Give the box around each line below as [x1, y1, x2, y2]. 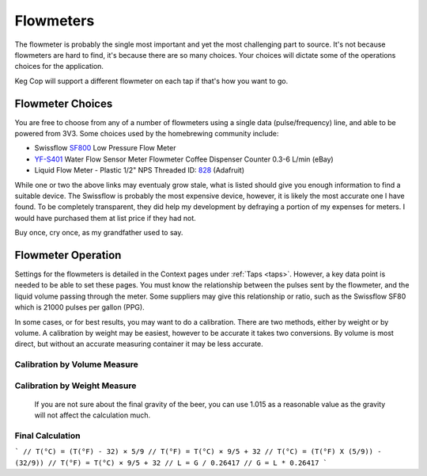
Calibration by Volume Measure [14, 359, 138, 370]
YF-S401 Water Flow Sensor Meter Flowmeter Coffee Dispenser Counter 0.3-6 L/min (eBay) [34, 154, 334, 164]
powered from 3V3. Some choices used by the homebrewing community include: [14, 129, 279, 139]
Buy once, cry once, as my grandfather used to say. [14, 228, 183, 238]
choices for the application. [14, 62, 104, 71]
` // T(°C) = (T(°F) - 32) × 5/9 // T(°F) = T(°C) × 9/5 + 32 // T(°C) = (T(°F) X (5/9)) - [14, 447, 382, 456]
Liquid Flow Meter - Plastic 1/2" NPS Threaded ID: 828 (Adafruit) [34, 166, 245, 175]
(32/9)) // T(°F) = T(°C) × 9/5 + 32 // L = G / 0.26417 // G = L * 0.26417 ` [14, 458, 328, 467]
